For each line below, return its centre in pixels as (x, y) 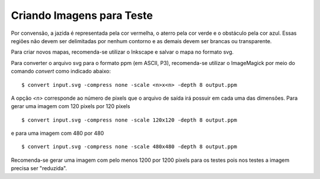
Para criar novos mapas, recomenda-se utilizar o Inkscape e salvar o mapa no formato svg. (122, 52)
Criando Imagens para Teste (82, 15)
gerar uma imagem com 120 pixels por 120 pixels (71, 106)
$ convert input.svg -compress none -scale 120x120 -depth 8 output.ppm (129, 120)
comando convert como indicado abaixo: (61, 71)
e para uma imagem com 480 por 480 (57, 134)
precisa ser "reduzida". (39, 168)
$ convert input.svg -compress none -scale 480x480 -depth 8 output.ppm (129, 147)
